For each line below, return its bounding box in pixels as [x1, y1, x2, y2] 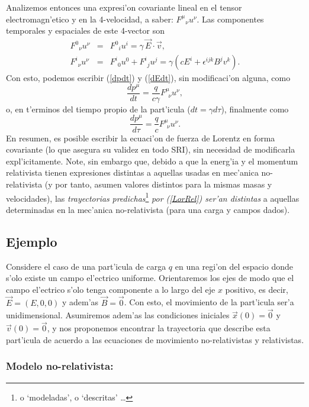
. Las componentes [197, 12, 264, 25]
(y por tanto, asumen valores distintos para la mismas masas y [44, 177, 272, 190]
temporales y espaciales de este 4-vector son [6, 24, 165, 37]
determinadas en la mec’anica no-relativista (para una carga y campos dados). [6, 203, 290, 215]
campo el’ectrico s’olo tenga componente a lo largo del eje [6, 283, 215, 295]
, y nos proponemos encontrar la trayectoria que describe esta [47, 322, 271, 334]
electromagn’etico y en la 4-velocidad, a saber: [6, 12, 173, 25]
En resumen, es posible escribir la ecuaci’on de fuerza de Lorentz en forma [6, 131, 275, 144]
